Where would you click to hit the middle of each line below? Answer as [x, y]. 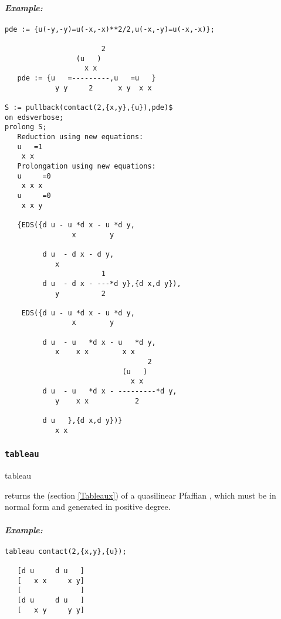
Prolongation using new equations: [87, 166]
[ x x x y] [51, 581]
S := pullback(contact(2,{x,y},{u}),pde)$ [89, 108]
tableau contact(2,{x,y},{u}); [66, 551]
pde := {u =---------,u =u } [87, 78]
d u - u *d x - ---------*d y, [110, 391]
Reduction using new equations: [80, 137]
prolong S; [26, 127]
